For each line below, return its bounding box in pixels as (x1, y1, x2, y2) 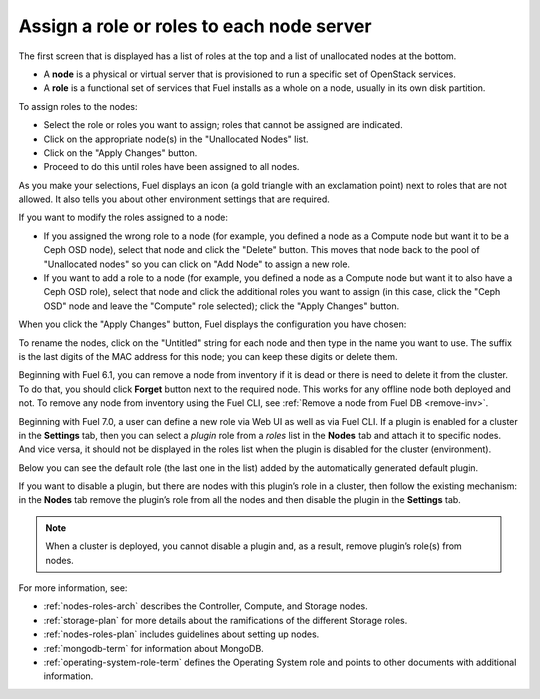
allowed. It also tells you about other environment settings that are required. (18, 193, 330, 205)
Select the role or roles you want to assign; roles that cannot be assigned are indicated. (43, 119, 404, 131)
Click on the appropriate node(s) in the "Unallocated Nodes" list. (43, 133, 309, 145)
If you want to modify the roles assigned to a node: (18, 211, 229, 224)
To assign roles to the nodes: (18, 100, 138, 112)
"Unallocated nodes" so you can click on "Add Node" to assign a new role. (43, 258, 350, 270)
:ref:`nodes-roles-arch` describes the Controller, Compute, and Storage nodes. (43, 600, 369, 612)
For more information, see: (18, 582, 128, 594)
